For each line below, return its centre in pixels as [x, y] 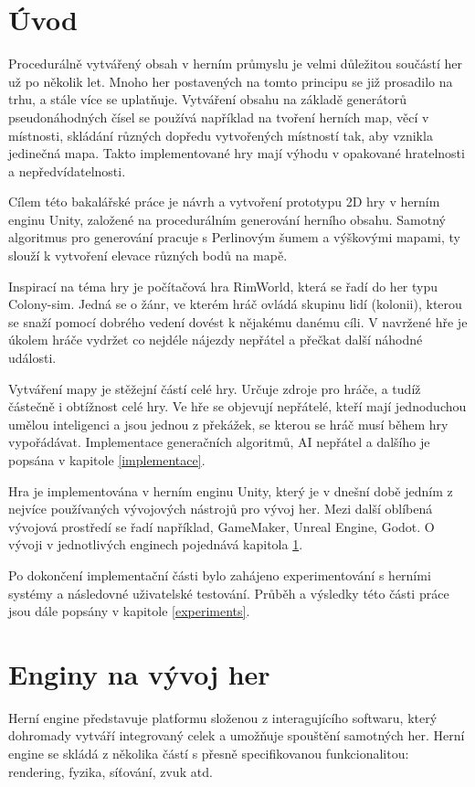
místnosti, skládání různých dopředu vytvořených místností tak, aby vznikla [221, 135]
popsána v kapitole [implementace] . [107, 460]
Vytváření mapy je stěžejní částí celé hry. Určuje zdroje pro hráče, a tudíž [215, 388]
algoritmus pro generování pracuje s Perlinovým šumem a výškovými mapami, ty [234, 237]
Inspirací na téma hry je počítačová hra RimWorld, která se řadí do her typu [223, 286]
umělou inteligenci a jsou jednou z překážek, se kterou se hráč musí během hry [228, 424]
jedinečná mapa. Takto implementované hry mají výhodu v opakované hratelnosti [237, 153]
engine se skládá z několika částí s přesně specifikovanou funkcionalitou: [209, 754]
